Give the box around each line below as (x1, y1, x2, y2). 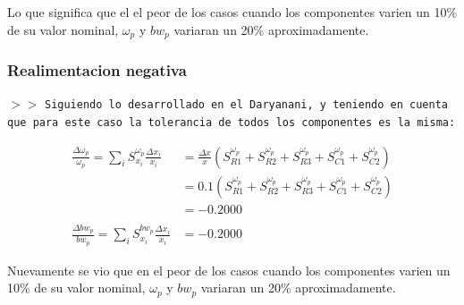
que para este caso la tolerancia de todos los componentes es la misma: (7, 115, 456, 129)
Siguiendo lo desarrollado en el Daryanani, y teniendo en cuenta (44, 98, 448, 112)
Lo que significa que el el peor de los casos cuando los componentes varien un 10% (7, 3, 458, 21)
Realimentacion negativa (7, 58, 187, 80)
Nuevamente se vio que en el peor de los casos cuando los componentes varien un (7, 260, 451, 279)
